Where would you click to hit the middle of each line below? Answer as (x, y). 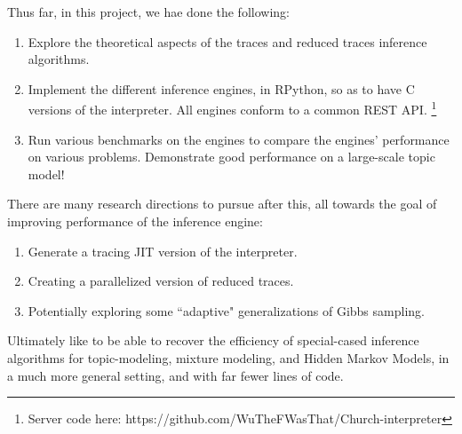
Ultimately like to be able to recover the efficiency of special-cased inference (213, 340)
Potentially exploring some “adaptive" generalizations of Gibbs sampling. (226, 310)
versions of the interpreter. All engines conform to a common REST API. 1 (232, 108)
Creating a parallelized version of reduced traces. (161, 281)
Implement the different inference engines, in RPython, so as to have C (221, 88)
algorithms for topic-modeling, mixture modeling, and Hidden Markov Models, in (228, 357)
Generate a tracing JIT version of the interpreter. (163, 251)
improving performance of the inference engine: (135, 221)
